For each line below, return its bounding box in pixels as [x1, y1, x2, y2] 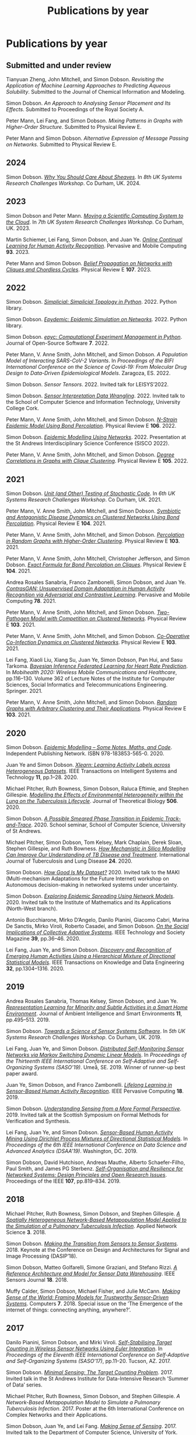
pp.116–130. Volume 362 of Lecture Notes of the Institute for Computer [6, 675, 175, 682]
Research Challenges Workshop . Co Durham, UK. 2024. [6, 180, 141, 187]
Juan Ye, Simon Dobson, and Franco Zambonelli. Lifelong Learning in [6, 1081, 172, 1088]
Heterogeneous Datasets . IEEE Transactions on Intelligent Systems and [6, 768, 177, 775]
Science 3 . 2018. [6, 1228, 47, 1235]
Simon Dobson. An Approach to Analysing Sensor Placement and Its [6, 99, 171, 107]
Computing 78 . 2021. [6, 598, 57, 605]
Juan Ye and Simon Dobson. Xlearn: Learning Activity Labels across [6, 761, 171, 768]
